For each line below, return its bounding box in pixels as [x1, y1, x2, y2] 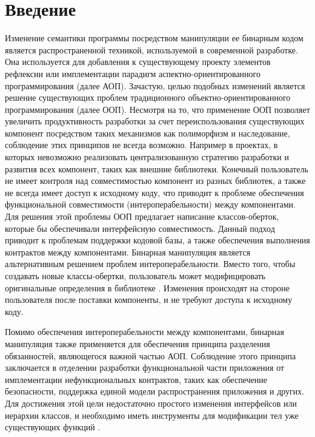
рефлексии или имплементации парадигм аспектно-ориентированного [5, 67, 260, 80]
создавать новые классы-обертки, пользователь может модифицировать [5, 269, 266, 282]
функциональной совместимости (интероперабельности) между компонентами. [5, 198, 296, 211]
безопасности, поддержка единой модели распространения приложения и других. [5, 385, 305, 398]
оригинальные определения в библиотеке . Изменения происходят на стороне [5, 281, 290, 294]
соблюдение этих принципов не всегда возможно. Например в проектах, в [5, 138, 278, 151]
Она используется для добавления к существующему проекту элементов [5, 55, 271, 68]
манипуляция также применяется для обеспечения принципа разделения [5, 337, 270, 350]
